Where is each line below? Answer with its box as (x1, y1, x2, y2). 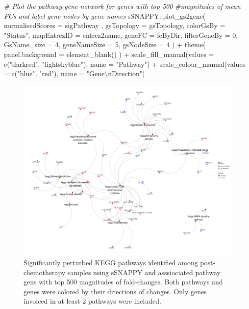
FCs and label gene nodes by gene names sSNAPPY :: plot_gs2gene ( (4, 10, 206, 21)
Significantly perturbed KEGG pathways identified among (24, 257, 198, 267)
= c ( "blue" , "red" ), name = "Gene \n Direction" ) (4, 68, 145, 79)
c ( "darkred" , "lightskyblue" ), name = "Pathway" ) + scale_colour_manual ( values (4, 58, 246, 69)
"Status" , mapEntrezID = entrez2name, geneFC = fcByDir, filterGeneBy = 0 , (4, 29, 238, 40)
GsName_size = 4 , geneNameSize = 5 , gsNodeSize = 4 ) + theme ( (4, 39, 206, 50)
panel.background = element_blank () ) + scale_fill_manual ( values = (4, 49, 214, 59)
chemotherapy (24, 267, 66, 277)
